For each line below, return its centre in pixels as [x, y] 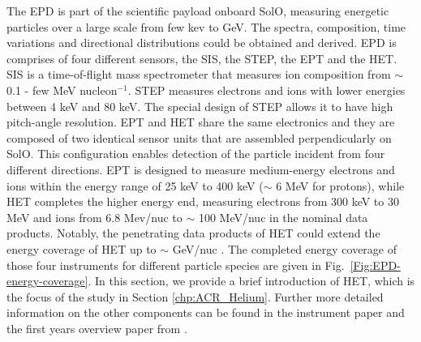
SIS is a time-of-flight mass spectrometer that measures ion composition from [199, 74]
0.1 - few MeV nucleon [62, 90]
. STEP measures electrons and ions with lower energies [266, 90]
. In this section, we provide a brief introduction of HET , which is [251, 281]
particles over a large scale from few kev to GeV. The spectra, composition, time [206, 26]
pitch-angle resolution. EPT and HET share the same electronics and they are [201, 122]
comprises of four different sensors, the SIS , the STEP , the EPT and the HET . [202, 58]
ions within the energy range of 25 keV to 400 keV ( [135, 185]
